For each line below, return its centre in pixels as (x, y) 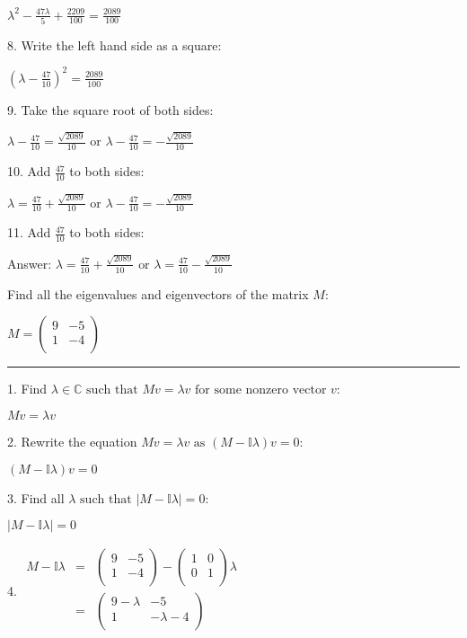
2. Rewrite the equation (72, 441)
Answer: (30, 263)
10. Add (29, 171)
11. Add (29, 232)
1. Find (27, 389)
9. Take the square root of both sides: (110, 109)
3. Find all (36, 497)
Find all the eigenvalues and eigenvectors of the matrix (158, 293)
